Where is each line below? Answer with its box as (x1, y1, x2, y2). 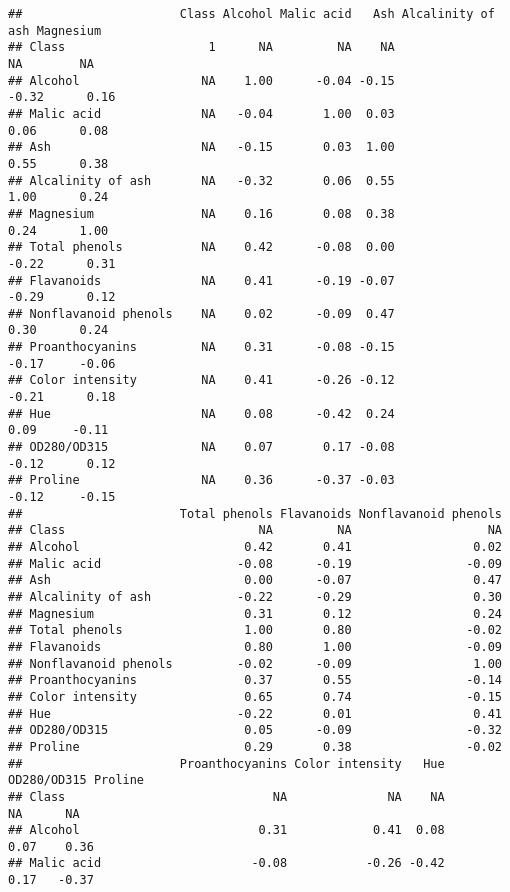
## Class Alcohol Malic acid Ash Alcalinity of (8, 7, 495, 21)
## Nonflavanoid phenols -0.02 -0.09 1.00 (8, 656, 502, 671)
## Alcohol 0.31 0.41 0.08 (8, 823, 445, 838)
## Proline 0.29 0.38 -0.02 (8, 739, 502, 754)
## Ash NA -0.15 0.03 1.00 (8, 140, 395, 155)
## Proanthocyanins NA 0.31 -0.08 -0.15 (8, 340, 395, 355)
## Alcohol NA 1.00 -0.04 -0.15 (8, 73, 395, 88)
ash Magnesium (8, 23, 102, 38)
